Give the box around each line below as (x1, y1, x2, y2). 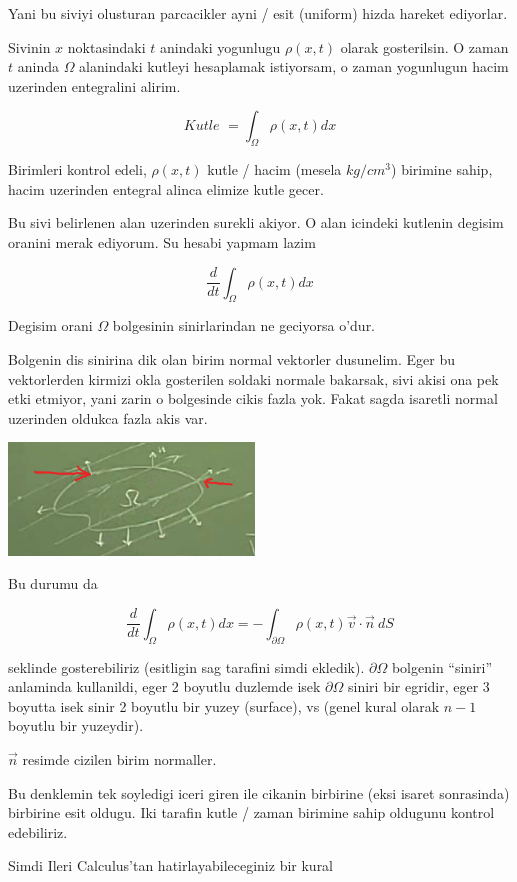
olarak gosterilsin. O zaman (340, 36, 509, 57)
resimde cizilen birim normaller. (22, 749, 217, 770)
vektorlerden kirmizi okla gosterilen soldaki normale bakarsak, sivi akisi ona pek (8, 368, 499, 389)
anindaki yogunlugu (160, 36, 281, 57)
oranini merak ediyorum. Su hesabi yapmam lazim (8, 231, 316, 252)
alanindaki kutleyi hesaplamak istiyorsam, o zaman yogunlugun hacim (79, 56, 509, 77)
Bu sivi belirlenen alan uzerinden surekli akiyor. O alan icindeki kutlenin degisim (8, 212, 504, 233)
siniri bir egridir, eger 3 (348, 676, 490, 697)
